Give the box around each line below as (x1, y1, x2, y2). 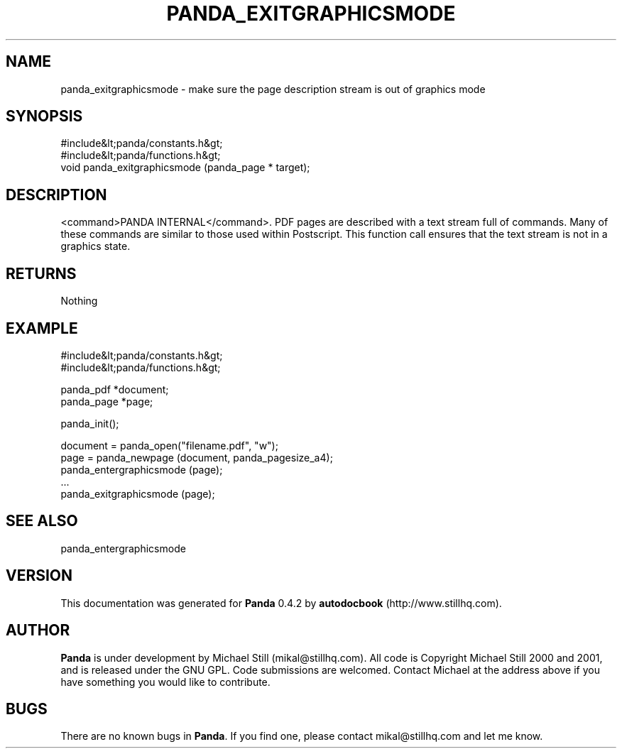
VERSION (6, 567, 73, 585)
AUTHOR (6, 621, 70, 640)
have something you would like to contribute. (60, 675, 271, 688)
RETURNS (6, 264, 77, 283)
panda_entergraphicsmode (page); (60, 463, 223, 476)
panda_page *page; (60, 395, 153, 408)
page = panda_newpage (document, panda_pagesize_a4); (60, 451, 333, 464)
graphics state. (60, 240, 131, 253)
